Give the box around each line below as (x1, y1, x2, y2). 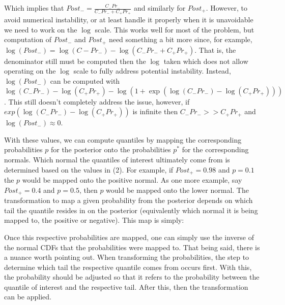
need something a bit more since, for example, (108, 34, 252, 45)
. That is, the (194, 44, 236, 55)
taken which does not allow (163, 55, 248, 66)
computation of (4, 34, 51, 45)
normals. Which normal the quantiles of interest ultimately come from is (4, 154, 230, 165)
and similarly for (133, 3, 186, 13)
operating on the (4, 65, 56, 76)
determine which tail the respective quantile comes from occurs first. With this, (4, 261, 252, 272)
